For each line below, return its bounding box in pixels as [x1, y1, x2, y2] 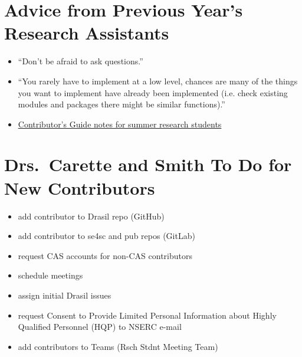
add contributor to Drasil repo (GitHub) [18, 209, 165, 222]
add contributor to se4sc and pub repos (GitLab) [18, 230, 195, 242]
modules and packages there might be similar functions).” [18, 98, 225, 110]
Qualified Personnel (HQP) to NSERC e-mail [18, 320, 182, 333]
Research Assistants [4, 21, 169, 45]
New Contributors [4, 175, 155, 199]
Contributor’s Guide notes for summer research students [18, 117, 222, 130]
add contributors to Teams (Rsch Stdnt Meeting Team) [18, 340, 218, 352]
